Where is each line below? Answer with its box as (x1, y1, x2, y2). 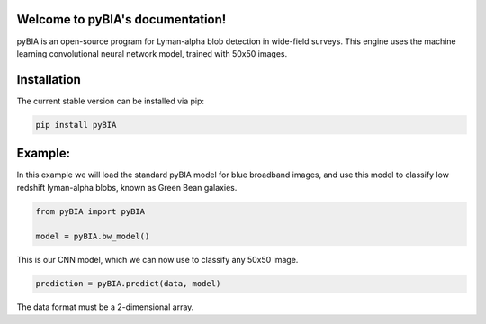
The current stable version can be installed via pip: (16, 95, 205, 106)
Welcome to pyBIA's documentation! (16, 12, 227, 27)
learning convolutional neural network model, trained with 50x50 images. (16, 48, 288, 58)
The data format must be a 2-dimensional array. (16, 301, 194, 312)
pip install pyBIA (35, 120, 117, 130)
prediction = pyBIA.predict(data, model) (35, 279, 221, 289)
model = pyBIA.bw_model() (35, 231, 150, 242)
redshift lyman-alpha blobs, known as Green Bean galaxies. (16, 182, 238, 193)
